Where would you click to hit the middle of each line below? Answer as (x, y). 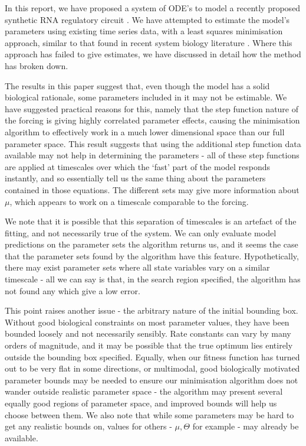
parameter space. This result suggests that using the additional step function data (153, 143)
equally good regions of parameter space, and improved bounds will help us (141, 403)
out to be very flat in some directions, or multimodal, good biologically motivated (152, 368)
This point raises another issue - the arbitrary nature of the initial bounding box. (152, 310)
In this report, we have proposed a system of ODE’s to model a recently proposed (153, 8)
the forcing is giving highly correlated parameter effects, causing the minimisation (152, 120)
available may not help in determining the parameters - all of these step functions (152, 155)
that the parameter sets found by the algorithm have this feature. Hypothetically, (152, 255)
